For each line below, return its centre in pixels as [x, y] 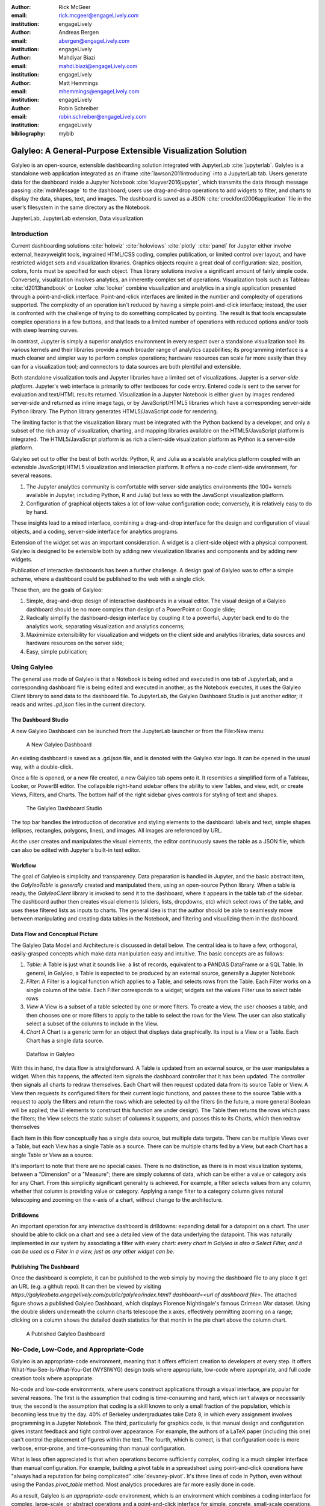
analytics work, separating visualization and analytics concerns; [105, 626]
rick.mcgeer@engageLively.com [99, 16]
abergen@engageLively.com [94, 41]
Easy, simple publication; [57, 651]
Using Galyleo [32, 667]
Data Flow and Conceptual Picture [55, 934]
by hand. [37, 511]
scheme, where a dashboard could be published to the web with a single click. [108, 579]
